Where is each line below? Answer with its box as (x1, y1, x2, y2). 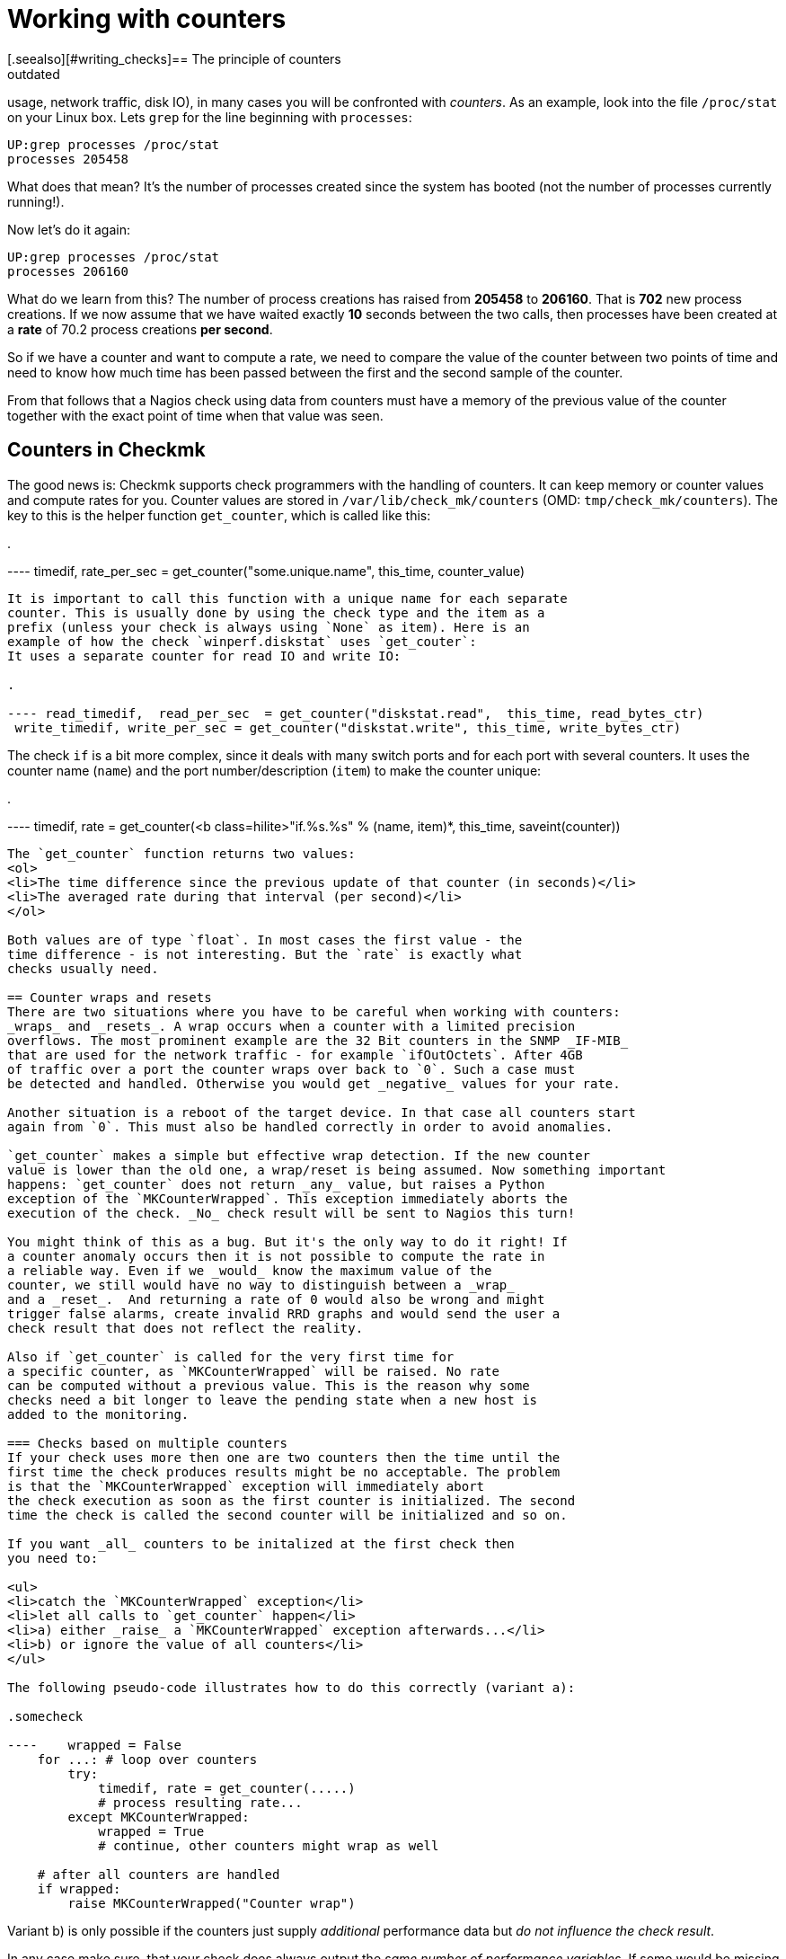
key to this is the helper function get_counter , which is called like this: (7, 507, 431, 523)
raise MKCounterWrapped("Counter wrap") (67, 1895, 356, 1910)
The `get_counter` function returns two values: (7, 846, 356, 861)
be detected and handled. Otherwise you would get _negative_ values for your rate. (7, 1076, 621, 1091)
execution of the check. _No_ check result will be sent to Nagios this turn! (7, 1205, 576, 1220)
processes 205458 (7, 151, 128, 166)
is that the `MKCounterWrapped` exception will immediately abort (7, 1478, 485, 1494)
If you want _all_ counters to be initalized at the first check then (7, 1536, 515, 1551)
